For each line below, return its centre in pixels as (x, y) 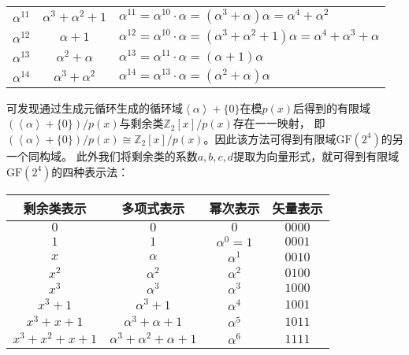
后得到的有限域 (332, 107)
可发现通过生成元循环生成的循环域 (95, 107)
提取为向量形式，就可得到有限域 (316, 155)
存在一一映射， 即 (279, 123)
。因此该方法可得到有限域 (270, 138)
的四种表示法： (90, 171)
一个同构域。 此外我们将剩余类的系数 (102, 155)
